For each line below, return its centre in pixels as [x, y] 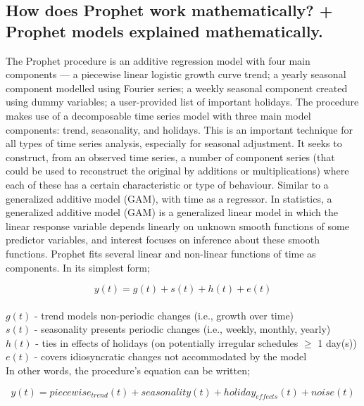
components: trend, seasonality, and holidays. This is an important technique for [179, 129]
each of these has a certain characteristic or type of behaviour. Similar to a [167, 184]
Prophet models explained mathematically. [164, 31]
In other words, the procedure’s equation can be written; [128, 370]
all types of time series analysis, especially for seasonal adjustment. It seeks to [174, 143]
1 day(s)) [337, 342]
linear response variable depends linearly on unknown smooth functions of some [177, 226]
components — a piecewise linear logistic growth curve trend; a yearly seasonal [176, 74]
